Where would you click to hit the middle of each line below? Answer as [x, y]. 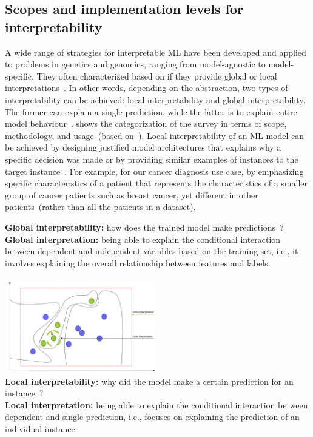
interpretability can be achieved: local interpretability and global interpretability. [155, 99]
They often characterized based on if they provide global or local [157, 76]
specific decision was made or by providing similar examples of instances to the [152, 159]
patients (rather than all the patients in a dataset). [100, 207]
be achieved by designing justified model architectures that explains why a [143, 147]
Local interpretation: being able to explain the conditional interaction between [156, 405]
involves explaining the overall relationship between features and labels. [138, 263]
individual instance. [41, 429]
